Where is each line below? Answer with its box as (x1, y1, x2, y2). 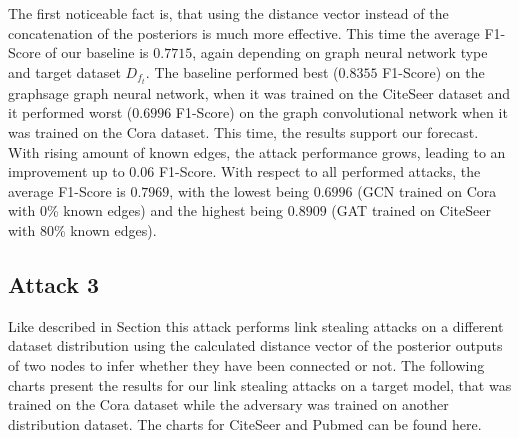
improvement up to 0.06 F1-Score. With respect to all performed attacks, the (8, 161, 481, 182)
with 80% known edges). (8, 220, 157, 241)
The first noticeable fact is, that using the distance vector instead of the (8, 3, 449, 23)
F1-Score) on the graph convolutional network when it (175, 102, 508, 123)
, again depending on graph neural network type (192, 42, 488, 63)
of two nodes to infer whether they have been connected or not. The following (8, 355, 485, 376)
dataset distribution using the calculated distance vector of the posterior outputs (8, 335, 503, 356)
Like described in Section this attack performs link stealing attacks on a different (8, 315, 504, 336)
